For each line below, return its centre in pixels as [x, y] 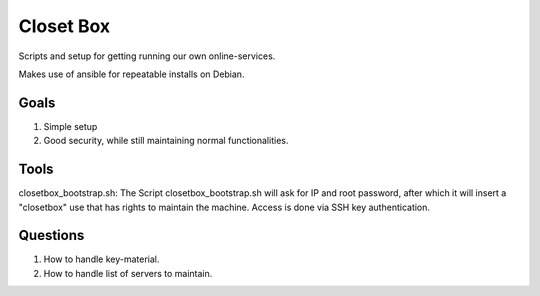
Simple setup [70, 126]
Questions [51, 235]
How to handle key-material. [101, 259]
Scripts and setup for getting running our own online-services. [147, 56]
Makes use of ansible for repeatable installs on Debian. [131, 74]
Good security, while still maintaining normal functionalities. [166, 141]
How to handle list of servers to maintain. [128, 273]
